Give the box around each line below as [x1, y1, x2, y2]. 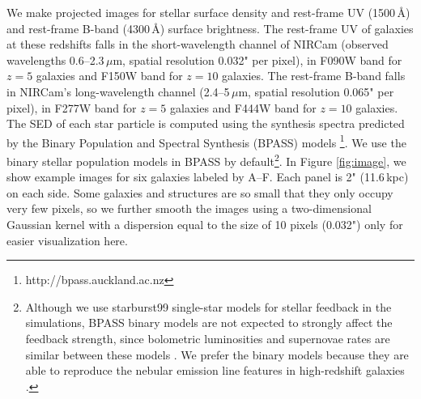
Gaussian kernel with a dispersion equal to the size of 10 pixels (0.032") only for [6, 216, 403, 233]
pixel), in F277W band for [6, 99, 137, 116]
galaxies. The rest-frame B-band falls [222, 67, 406, 84]
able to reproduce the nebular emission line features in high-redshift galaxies [25, 362, 405, 379]
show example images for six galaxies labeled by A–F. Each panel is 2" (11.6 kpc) [6, 168, 409, 185]
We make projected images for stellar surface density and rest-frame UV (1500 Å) [6, 4, 410, 20]
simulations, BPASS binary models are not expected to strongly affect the [25, 314, 393, 331]
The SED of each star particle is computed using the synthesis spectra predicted [6, 115, 405, 132]
